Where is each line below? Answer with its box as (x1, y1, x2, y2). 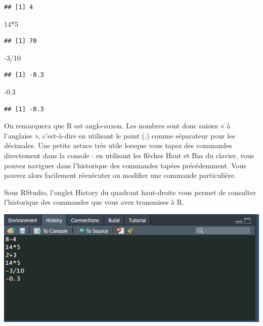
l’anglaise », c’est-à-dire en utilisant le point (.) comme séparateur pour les (4, 130, 235, 141)
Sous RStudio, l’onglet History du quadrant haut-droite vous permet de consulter (4, 187, 256, 197)
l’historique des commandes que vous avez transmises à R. (4, 197, 184, 207)
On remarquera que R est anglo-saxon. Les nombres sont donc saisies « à (4, 120, 231, 131)
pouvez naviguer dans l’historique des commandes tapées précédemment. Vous (4, 160, 246, 170)
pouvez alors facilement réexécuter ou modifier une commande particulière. (4, 170, 236, 180)
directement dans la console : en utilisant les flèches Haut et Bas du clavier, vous (4, 150, 254, 160)
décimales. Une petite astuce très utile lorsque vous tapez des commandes (4, 140, 232, 151)
